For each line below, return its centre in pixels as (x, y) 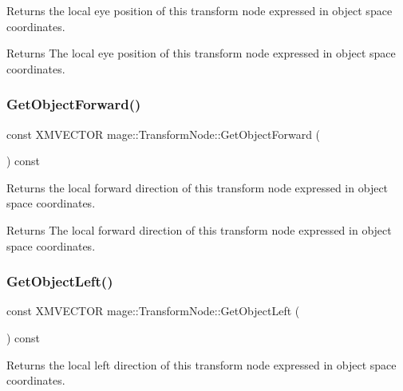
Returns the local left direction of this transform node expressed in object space (201, 364)
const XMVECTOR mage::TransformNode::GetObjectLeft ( (153, 311)
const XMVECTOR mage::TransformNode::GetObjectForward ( (164, 134)
